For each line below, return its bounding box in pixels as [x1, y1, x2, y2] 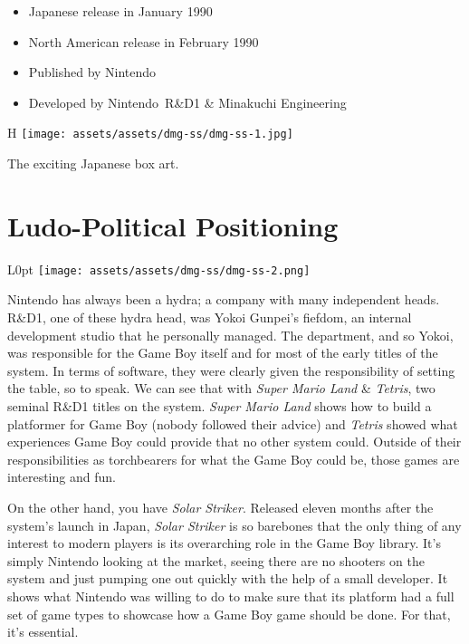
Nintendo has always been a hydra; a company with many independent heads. [7, 290, 440, 309]
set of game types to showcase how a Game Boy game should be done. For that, [7, 604, 451, 623]
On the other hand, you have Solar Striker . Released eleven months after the [7, 497, 434, 516]
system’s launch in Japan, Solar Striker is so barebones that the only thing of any [7, 515, 462, 534]
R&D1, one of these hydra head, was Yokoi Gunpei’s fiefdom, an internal [7, 308, 412, 326]
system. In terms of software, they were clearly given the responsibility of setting [7, 360, 455, 380]
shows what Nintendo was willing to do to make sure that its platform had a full [7, 586, 455, 605]
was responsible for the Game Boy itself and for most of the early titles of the [7, 343, 438, 362]
